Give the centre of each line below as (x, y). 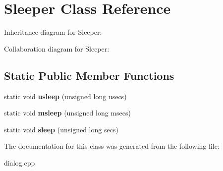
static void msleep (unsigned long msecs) (67, 113)
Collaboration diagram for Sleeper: (57, 48)
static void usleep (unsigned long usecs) (65, 96)
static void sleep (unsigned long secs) (61, 129)
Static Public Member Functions (89, 75)
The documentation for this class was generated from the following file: (112, 146)
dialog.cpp (20, 162)
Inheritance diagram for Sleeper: (53, 32)
